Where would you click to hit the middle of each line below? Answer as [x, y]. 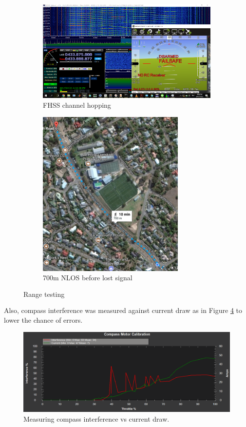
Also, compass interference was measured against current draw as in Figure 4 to [123, 310]
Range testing [44, 294]
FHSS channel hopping [77, 105]
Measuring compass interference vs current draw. [96, 418]
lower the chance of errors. [43, 320]
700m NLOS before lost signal [88, 278]
